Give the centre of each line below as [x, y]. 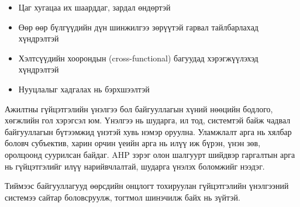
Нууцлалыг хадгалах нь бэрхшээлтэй [84, 89]
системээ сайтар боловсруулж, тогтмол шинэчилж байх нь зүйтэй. [123, 197]
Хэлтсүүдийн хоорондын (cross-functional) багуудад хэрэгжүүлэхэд [138, 58]
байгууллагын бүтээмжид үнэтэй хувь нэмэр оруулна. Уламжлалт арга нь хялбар [148, 131]
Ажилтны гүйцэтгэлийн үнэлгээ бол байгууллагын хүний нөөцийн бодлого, [139, 108]
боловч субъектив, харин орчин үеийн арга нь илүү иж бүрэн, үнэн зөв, [133, 143]
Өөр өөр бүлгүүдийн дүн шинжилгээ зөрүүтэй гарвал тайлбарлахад [138, 27]
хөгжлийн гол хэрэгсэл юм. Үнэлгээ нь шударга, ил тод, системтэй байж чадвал [148, 120]
